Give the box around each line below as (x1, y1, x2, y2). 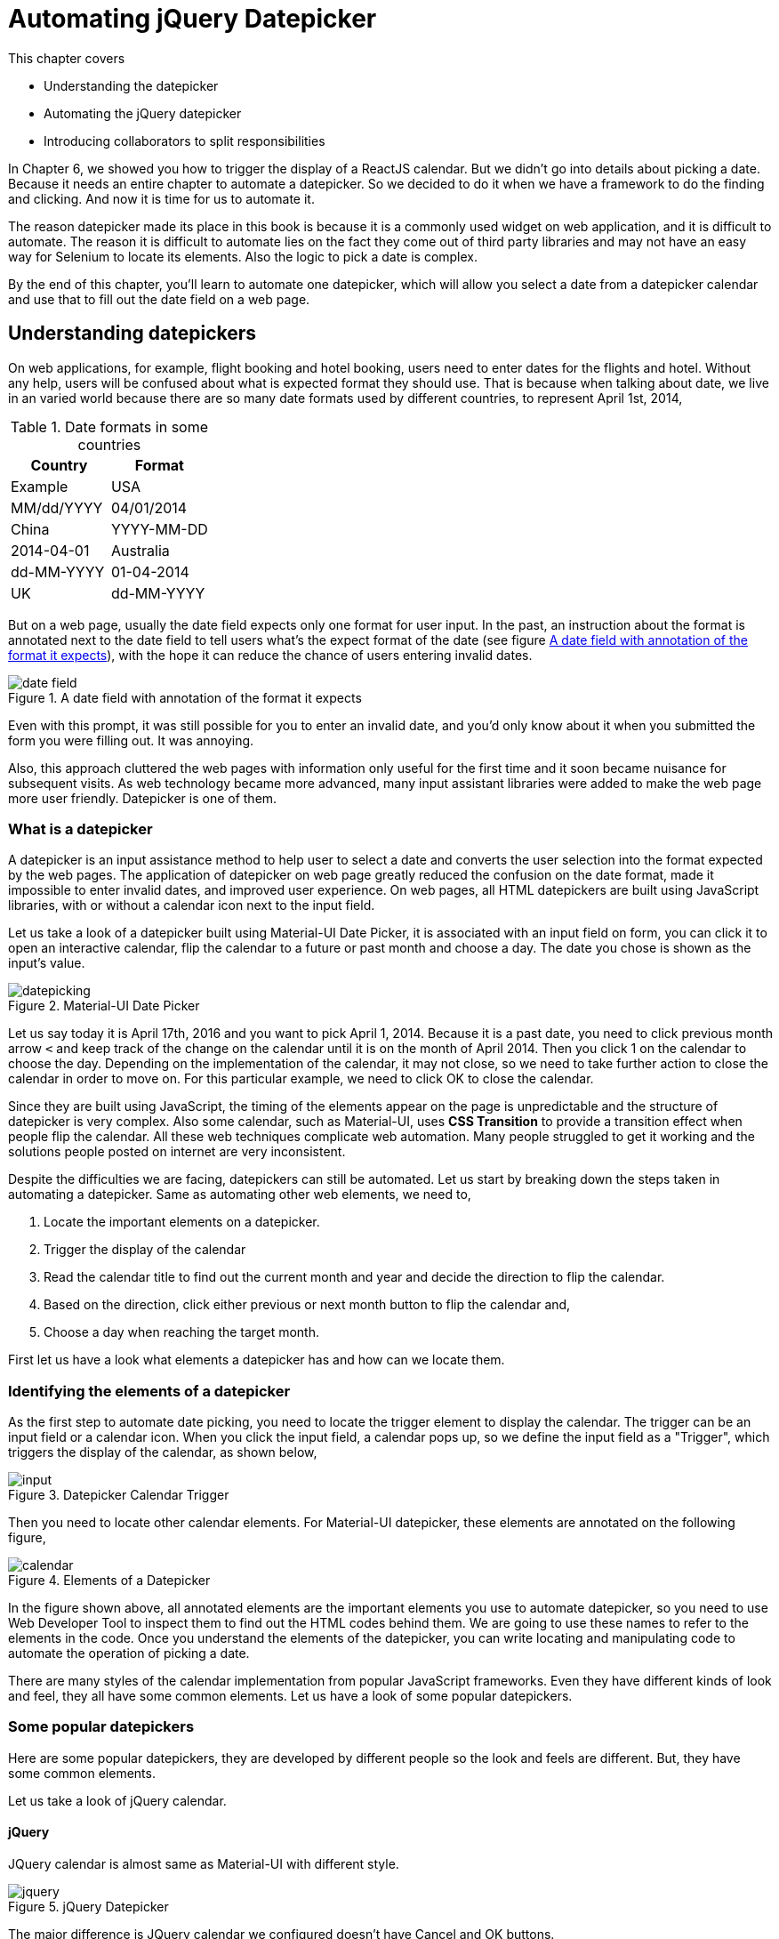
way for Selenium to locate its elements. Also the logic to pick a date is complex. (8, 248, 478, 264)
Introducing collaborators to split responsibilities (44, 133, 325, 149)
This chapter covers (8, 50, 125, 66)
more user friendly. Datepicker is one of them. (8, 790, 277, 806)
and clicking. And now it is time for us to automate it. (8, 190, 315, 206)
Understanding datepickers (8, 322, 257, 345)
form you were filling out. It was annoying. (8, 732, 254, 748)
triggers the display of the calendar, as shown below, (8, 1444, 317, 1460)
